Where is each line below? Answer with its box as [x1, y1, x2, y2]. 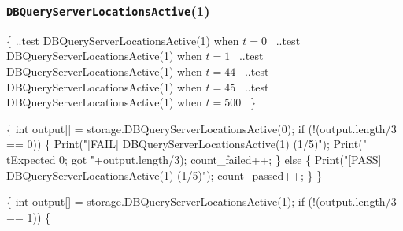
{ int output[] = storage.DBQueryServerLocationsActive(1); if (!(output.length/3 [6, 193, 397, 210]
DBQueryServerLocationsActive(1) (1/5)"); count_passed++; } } [6, 166, 323, 183]
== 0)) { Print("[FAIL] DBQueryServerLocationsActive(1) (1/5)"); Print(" [6, 136, 367, 152]
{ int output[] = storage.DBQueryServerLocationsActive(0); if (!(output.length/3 [6, 120, 397, 136]
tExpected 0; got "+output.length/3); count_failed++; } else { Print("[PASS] [6, 151, 382, 167]
